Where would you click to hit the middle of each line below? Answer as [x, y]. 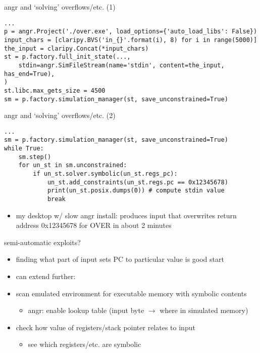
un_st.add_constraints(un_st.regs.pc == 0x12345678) [138, 182]
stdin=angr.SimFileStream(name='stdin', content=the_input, [121, 65]
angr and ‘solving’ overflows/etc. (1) [60, 7]
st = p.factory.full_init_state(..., [67, 57]
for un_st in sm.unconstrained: [73, 165]
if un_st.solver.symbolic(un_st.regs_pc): [105, 174]
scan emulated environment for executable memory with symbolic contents [131, 293]
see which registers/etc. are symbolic [85, 344]
